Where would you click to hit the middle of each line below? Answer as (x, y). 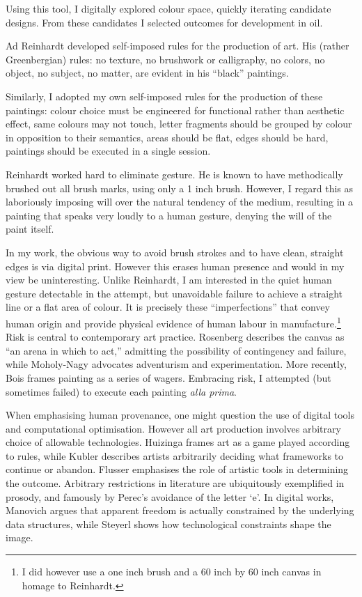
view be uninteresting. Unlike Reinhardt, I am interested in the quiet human (169, 280)
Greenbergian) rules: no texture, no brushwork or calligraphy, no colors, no (165, 59)
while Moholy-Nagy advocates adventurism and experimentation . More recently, (176, 364)
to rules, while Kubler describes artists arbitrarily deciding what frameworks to (175, 455)
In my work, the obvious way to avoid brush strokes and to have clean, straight (175, 252)
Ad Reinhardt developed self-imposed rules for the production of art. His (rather (178, 46)
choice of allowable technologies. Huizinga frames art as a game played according (178, 442)
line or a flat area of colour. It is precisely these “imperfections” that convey (168, 307)
